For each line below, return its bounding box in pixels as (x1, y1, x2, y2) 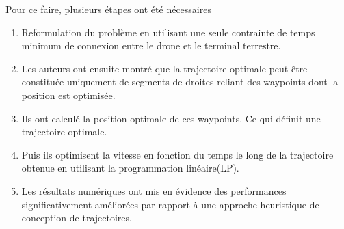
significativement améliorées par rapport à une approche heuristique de (21, 197, 319, 211)
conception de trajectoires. (21, 211, 132, 225)
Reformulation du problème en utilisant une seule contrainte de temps (21, 25, 315, 39)
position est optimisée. (21, 87, 116, 102)
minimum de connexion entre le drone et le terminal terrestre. (21, 38, 281, 53)
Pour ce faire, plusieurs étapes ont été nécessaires (5, 2, 211, 16)
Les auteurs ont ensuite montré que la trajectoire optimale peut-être (21, 61, 308, 75)
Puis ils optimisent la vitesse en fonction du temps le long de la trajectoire (21, 147, 334, 161)
